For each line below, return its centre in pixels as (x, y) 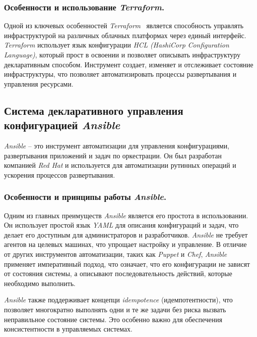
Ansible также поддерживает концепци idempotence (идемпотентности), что (118, 300)
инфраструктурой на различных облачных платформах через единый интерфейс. (125, 35)
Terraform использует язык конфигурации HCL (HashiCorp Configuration (117, 45)
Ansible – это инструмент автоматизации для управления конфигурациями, (117, 145)
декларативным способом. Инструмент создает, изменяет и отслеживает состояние (129, 64)
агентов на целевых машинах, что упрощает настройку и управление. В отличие (126, 244)
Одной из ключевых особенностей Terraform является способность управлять (124, 25)
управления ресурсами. (39, 83)
